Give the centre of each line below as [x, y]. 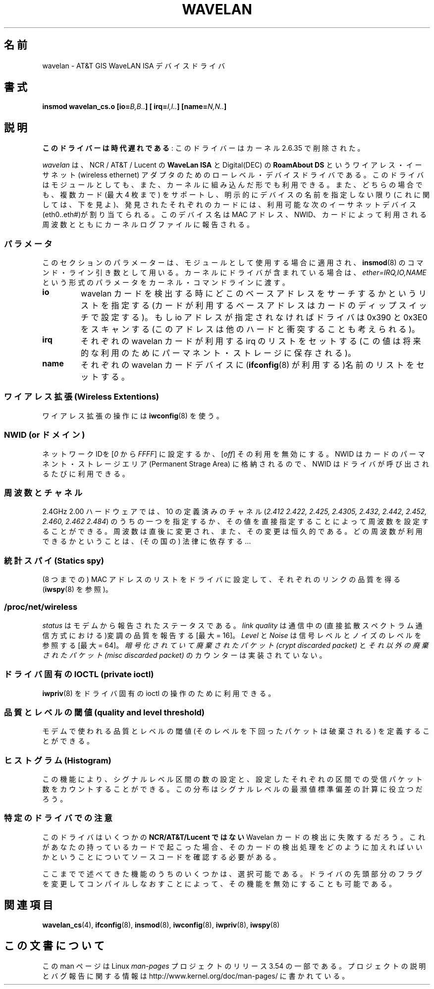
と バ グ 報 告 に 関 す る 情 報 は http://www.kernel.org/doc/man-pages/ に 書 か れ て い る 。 [196, 976]
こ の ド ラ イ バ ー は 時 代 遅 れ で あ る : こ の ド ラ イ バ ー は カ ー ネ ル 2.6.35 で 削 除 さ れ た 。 [203, 148]
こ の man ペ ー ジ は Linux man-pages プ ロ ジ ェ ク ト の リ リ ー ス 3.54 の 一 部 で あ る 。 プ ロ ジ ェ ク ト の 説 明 [234, 966]
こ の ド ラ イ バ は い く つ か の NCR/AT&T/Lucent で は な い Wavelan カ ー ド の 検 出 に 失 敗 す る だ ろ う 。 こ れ [234, 837]
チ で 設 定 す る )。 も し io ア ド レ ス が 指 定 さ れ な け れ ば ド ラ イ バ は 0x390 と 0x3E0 [254, 318]
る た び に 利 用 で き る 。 [86, 473]
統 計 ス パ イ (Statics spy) [54, 560]
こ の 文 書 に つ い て [54, 946]
